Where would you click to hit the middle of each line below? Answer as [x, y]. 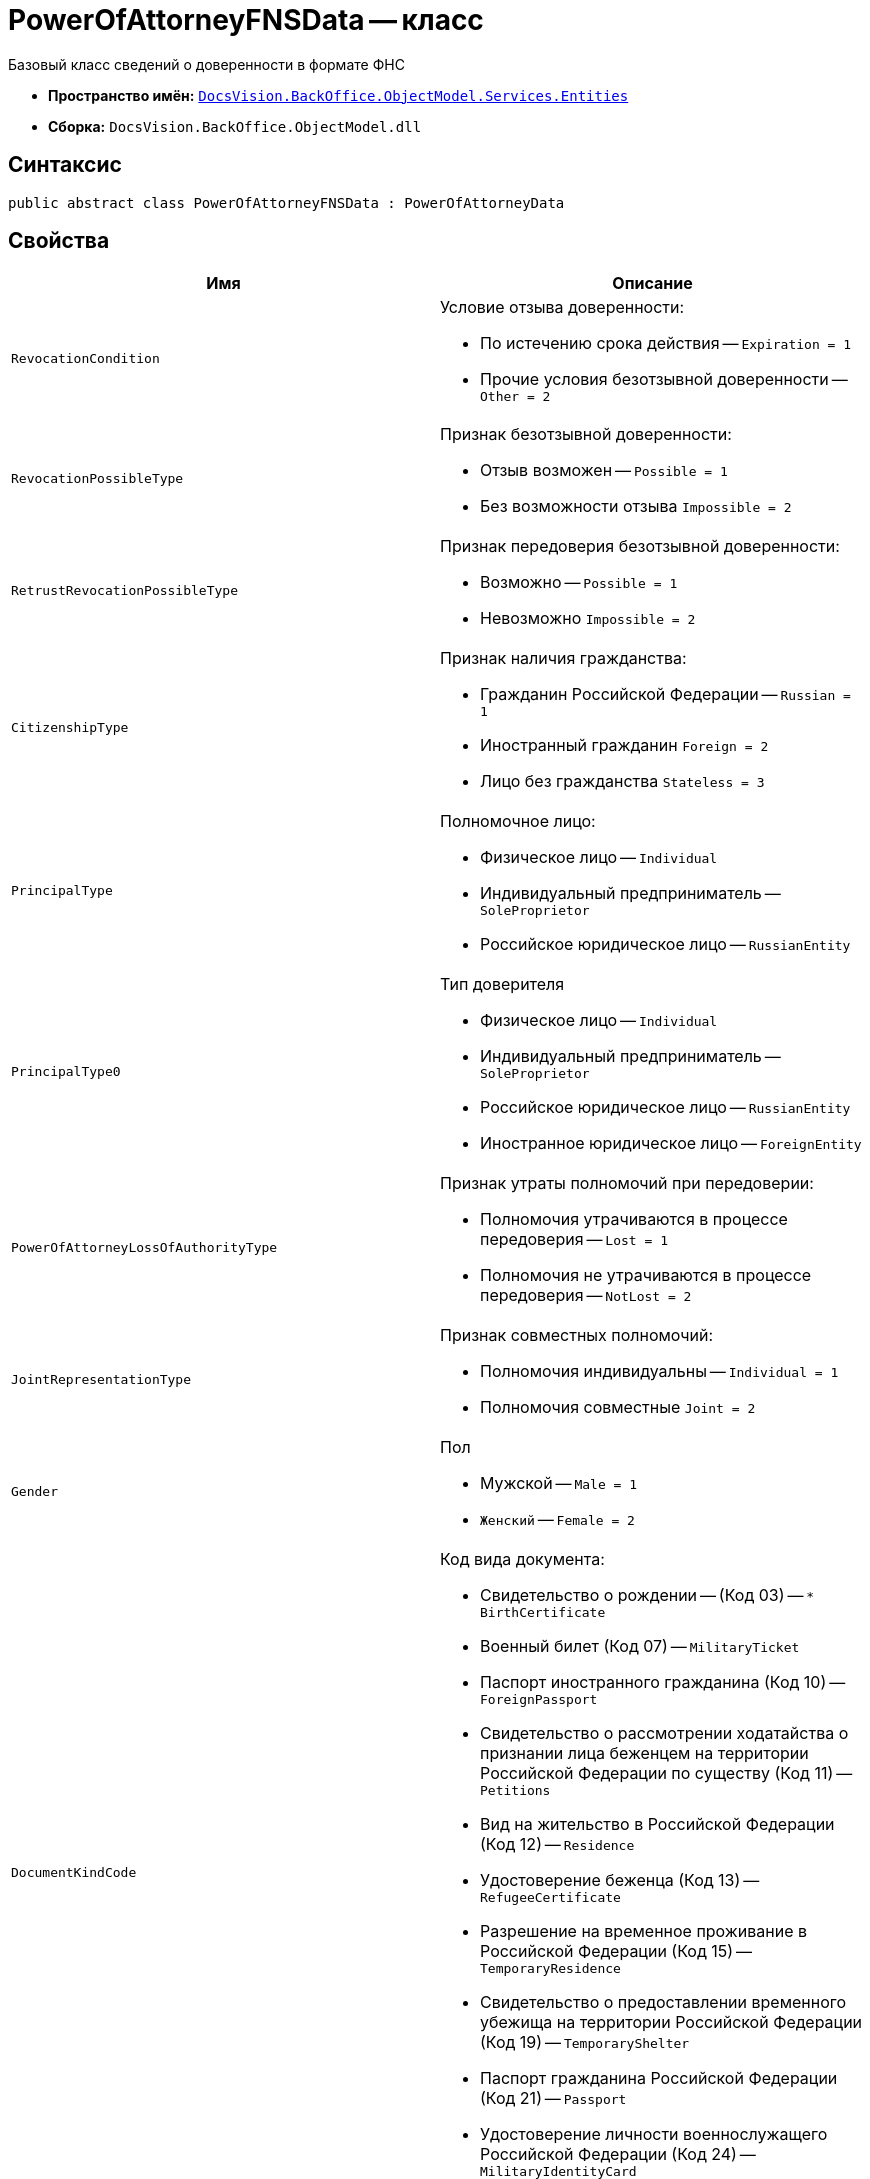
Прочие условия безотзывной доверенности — [664, 379]
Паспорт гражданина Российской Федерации [659, 2078]
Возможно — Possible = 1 [579, 582]
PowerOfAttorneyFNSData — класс [246, 20]
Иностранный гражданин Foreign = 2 [624, 745]
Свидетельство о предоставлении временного [663, 2002]
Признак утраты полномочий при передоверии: [627, 1183]
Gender [34, 1491]
